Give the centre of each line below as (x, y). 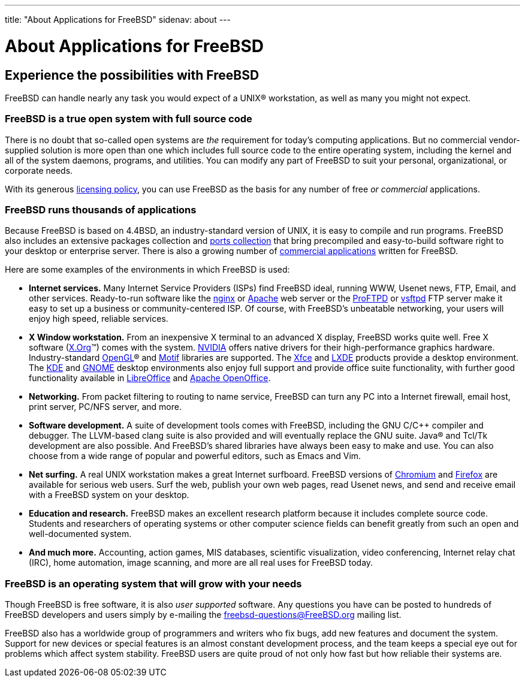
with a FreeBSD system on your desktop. (109, 495)
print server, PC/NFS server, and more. (105, 407)
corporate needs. (39, 170)
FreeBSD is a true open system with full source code (129, 119)
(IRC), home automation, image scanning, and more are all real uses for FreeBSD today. (201, 563)
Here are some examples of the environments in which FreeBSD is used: (147, 270)
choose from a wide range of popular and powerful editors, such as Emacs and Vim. (195, 456)
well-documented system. (80, 534)
